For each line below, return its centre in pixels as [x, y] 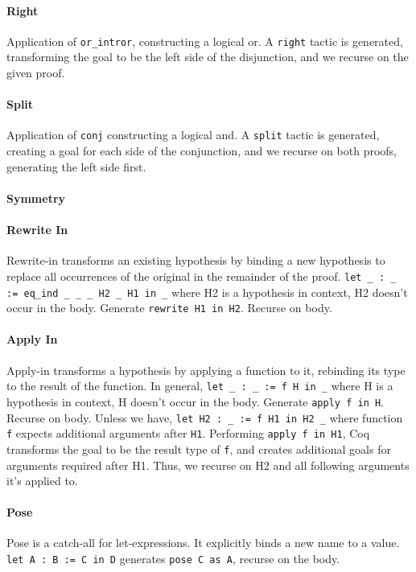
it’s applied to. [42, 481]
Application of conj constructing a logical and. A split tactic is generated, [193, 135]
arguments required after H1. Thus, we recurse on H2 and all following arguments [208, 465]
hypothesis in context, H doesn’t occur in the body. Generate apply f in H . [196, 401]
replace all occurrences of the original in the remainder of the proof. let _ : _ [202, 276]
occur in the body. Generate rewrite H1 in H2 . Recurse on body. [169, 308]
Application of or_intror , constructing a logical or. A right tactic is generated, [205, 41]
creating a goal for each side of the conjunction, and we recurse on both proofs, [202, 151]
